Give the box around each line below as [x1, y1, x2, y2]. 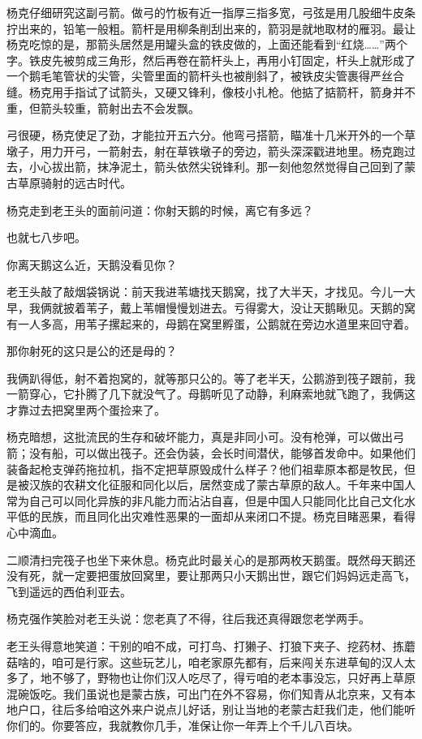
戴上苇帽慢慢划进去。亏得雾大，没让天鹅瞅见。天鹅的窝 [119, 299, 416, 316]
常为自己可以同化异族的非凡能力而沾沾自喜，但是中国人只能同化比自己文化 [6, 492, 404, 509]
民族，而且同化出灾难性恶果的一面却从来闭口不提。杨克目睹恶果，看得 [40, 508, 416, 525]
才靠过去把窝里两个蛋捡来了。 [6, 401, 166, 418]
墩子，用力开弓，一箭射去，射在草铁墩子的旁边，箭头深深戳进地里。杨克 [6, 142, 393, 159]
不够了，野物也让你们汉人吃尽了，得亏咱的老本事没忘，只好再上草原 [51, 669, 416, 686]
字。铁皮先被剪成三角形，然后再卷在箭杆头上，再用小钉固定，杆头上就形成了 [6, 51, 416, 68]
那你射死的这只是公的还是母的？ [6, 342, 177, 359]
